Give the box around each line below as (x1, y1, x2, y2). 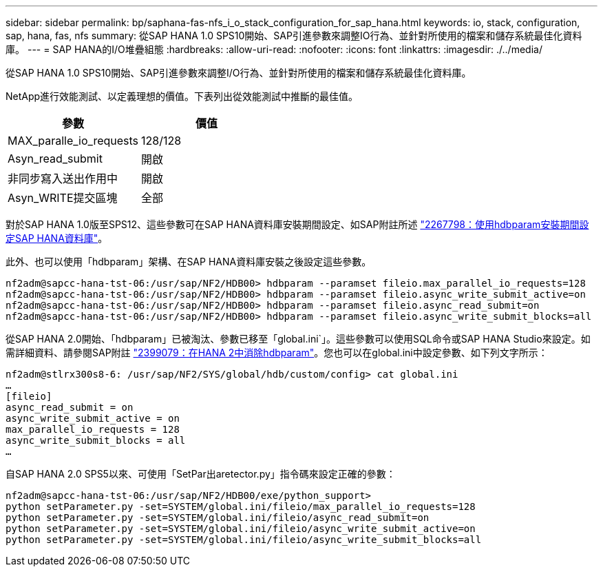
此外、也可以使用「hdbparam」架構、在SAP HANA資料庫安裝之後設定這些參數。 (6, 256, 372, 267)
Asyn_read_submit (8, 152, 103, 165)
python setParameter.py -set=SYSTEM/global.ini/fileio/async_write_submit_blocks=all (6, 534, 482, 545)
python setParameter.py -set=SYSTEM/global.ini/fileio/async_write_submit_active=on (6, 523, 476, 534)
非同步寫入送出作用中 (8, 172, 118, 185)
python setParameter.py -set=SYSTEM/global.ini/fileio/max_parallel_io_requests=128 (6, 501, 476, 512)
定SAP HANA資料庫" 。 (6, 232, 108, 244)
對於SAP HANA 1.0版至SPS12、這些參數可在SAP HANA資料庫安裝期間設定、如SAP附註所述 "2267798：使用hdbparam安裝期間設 (6, 218, 589, 230)
